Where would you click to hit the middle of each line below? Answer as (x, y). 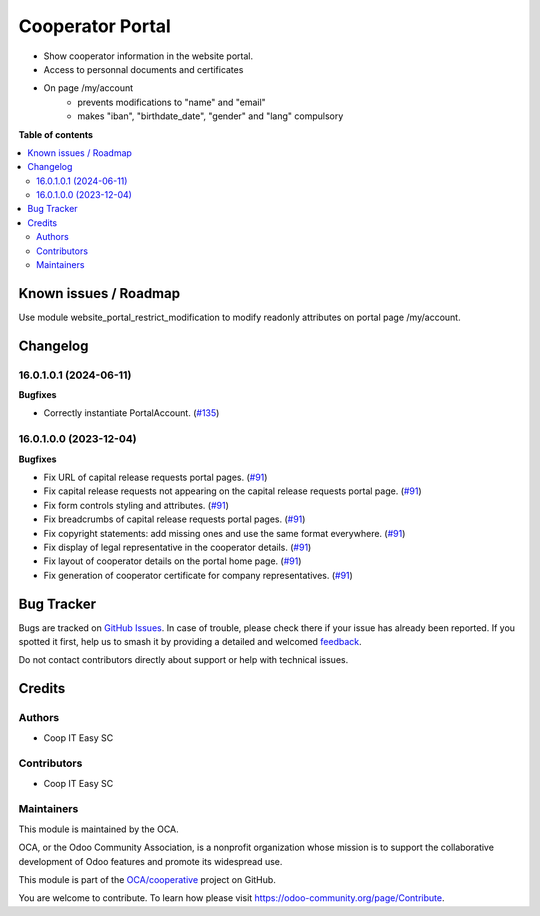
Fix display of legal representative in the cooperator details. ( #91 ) (177, 547)
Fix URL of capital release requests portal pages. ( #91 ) (155, 477)
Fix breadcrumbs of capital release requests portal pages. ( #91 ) (174, 519)
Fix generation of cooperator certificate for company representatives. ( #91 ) (198, 575)
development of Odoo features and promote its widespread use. (150, 861)
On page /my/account (88, 88)
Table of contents (56, 134)
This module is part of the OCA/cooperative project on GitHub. (147, 880)
